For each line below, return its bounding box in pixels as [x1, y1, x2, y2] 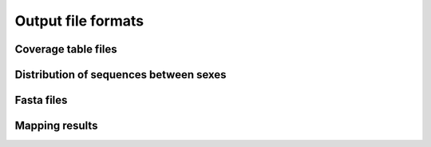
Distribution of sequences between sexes [14, 68, 227, 81]
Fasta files [14, 93, 68, 107]
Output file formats [14, 12, 144, 30]
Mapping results [14, 119, 98, 133]
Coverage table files [14, 42, 117, 56]
